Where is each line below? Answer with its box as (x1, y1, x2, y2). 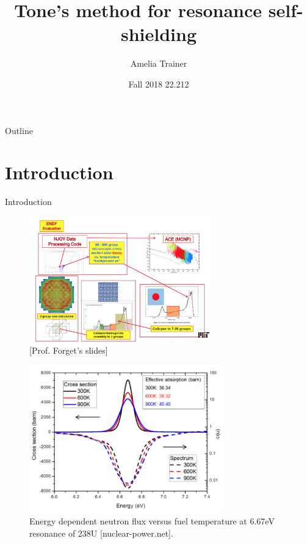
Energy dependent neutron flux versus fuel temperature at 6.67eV (29, 515, 275, 527)
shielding (120, 21, 197, 47)
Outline (5, 124, 33, 136)
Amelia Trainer (130, 57, 187, 70)
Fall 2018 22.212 (128, 77, 189, 90)
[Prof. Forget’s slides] (29, 344, 108, 357)
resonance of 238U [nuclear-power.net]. (29, 526, 173, 539)
